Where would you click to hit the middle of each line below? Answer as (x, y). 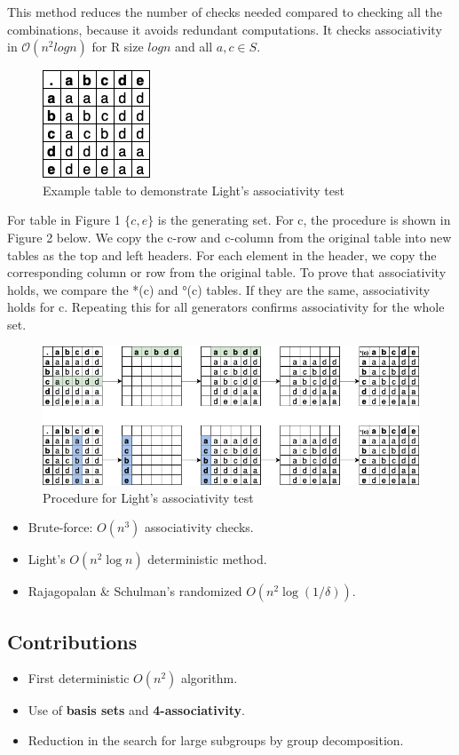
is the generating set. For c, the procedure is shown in (304, 220)
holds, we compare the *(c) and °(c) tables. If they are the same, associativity (219, 289)
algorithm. (209, 678)
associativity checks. (199, 527)
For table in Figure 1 (64, 220)
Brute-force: (60, 527)
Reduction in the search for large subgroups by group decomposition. (216, 740)
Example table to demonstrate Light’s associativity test (194, 190)
